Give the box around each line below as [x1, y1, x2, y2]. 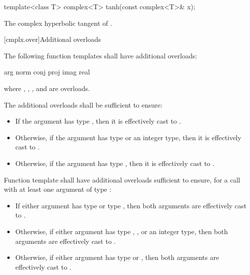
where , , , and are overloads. [4, 83, 90, 93]
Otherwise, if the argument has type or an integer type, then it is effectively [15, 132, 241, 142]
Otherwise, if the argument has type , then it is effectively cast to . [15, 158, 215, 168]
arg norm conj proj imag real [4, 67, 90, 77]
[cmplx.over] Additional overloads [4, 34, 101, 44]
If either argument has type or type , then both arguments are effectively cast [15, 200, 247, 210]
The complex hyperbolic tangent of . [4, 18, 112, 28]
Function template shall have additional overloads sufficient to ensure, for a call [4, 174, 240, 184]
